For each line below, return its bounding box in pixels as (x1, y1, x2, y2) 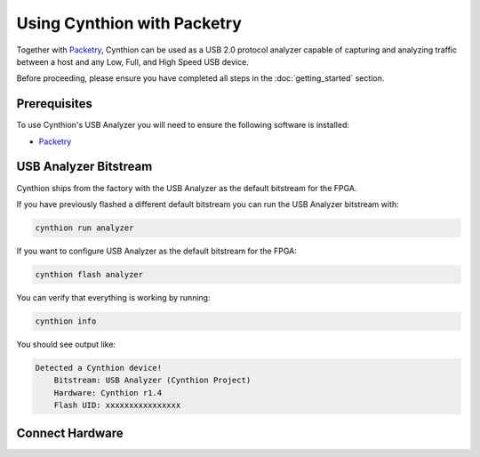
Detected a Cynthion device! (35, 363, 163, 373)
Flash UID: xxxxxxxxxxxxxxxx (53, 400, 181, 410)
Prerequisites (16, 96, 92, 111)
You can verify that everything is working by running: (16, 292, 211, 302)
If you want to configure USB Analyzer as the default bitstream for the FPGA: (16, 245, 297, 256)
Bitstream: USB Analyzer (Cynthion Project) (53, 375, 252, 386)
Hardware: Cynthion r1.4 (53, 388, 163, 397)
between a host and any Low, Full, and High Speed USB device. (16, 56, 249, 67)
